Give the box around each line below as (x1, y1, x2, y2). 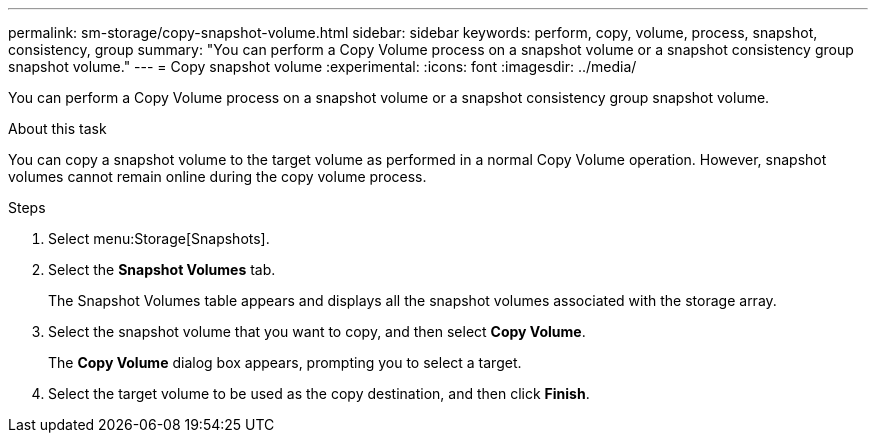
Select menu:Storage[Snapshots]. (48, 230, 270, 247)
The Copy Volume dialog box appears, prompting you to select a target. (48, 354, 522, 371)
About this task (8, 120, 107, 137)
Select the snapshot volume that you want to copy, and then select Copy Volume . (48, 323, 586, 340)
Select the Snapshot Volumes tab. (48, 261, 276, 278)
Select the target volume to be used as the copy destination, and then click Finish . (48, 385, 590, 402)
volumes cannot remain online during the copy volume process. (8, 168, 427, 185)
